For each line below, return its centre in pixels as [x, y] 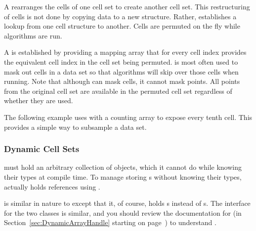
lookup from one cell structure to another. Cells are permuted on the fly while [122, 26]
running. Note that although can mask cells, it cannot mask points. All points [122, 81]
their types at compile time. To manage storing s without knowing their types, [123, 176]
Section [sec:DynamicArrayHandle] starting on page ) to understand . [110, 222]
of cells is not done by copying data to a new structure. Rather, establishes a [120, 16]
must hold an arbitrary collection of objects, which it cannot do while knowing [123, 167]
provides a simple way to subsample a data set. [75, 127]
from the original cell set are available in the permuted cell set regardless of [118, 91]
